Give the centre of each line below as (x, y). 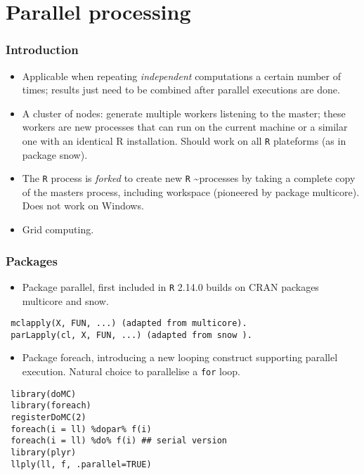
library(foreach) (51, 406)
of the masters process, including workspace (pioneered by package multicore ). (191, 191)
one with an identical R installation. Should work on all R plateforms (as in (184, 140)
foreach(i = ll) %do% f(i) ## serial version (119, 441)
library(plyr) (44, 452)
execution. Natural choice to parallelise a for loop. (131, 371)
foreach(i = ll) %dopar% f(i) (81, 429)
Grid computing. (58, 229)
